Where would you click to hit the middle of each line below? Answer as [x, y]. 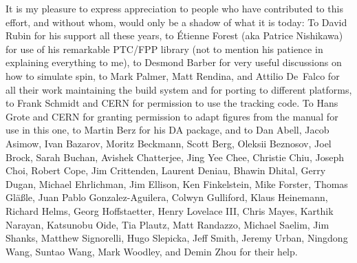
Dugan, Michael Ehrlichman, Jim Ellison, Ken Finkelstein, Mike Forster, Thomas [177, 183]
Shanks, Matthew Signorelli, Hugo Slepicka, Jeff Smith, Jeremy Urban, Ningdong [177, 238]
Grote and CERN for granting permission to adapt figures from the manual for [172, 116]
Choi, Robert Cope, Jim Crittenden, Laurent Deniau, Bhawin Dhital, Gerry [166, 170]
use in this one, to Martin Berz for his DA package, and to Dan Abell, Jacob [167, 130]
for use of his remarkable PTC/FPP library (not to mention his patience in [164, 49]
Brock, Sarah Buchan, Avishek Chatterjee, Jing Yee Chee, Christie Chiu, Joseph [175, 157]
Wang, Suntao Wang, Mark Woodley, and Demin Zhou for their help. [152, 251]
